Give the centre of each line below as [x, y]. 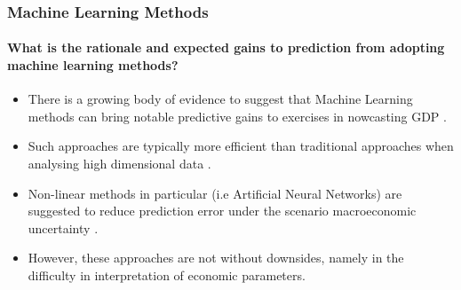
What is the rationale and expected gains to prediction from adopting [226, 47]
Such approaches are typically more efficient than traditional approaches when [241, 146]
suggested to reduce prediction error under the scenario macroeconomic [222, 211]
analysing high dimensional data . [119, 164]
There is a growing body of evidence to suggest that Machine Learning [220, 99]
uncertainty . [63, 227]
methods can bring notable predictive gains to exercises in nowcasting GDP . [237, 116]
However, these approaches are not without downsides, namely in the [216, 258]
